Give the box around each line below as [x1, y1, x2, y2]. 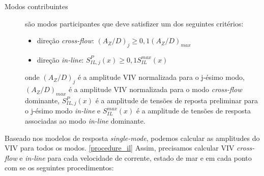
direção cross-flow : [37, 35, 94, 46]
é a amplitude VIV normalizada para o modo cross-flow [68, 84, 242, 95]
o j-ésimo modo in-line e [25, 105, 101, 116]
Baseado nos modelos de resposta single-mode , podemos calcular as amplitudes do [5, 132, 260, 143]
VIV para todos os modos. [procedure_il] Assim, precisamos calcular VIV [5, 142, 234, 153]
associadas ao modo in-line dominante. [25, 115, 145, 126]
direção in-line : [37, 54, 84, 65]
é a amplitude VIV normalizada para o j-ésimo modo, [77, 72, 245, 82]
